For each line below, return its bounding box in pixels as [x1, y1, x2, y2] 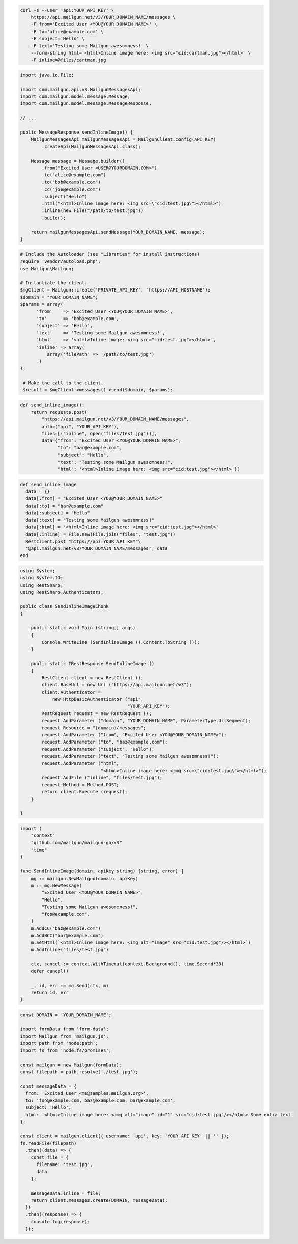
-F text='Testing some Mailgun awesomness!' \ [31, 43, 150, 48]
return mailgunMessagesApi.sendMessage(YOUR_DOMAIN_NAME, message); [31, 229, 205, 235]
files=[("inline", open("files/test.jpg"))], [41, 431, 157, 437]
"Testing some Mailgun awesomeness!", [41, 904, 138, 910]
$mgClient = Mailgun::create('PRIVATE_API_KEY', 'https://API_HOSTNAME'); [20, 287, 211, 293]
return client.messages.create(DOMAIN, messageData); [31, 1198, 168, 1203]
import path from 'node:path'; [20, 1040, 99, 1046]
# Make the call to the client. [23, 380, 104, 386]
